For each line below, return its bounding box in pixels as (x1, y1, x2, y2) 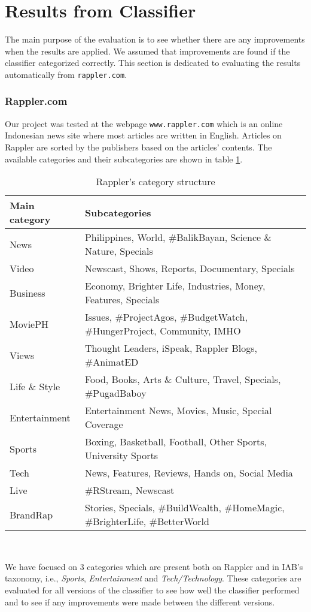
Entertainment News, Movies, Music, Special (84, 403, 272, 418)
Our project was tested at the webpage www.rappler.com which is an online (5, 117, 283, 129)
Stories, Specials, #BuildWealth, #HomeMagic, (84, 501, 285, 515)
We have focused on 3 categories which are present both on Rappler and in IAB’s (5, 560, 303, 572)
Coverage (84, 417, 123, 432)
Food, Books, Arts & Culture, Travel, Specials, (84, 372, 281, 387)
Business (10, 285, 45, 300)
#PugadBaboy (84, 386, 147, 400)
